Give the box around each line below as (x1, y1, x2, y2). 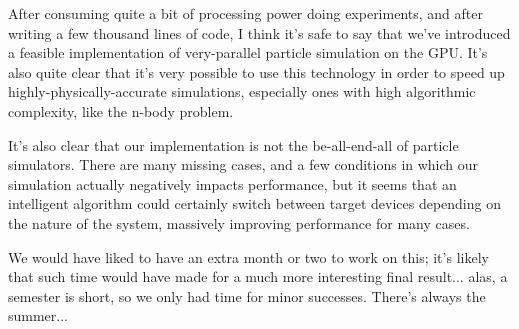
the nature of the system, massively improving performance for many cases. (8, 212, 470, 233)
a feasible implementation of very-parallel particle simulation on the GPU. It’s (8, 42, 488, 63)
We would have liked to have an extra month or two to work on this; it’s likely (8, 246, 489, 267)
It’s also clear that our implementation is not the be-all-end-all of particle (8, 134, 459, 155)
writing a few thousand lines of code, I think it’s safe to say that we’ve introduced (8, 22, 511, 43)
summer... (8, 305, 69, 326)
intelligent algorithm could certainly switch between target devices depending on (8, 193, 501, 214)
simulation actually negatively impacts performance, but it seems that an (8, 173, 457, 194)
